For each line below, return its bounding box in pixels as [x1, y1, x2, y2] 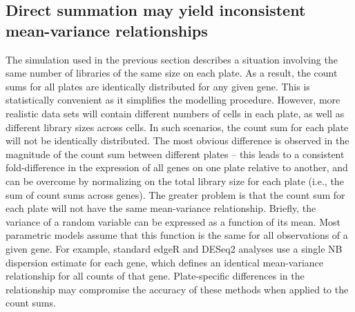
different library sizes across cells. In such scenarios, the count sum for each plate [6, 119, 349, 134]
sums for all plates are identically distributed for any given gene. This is [6, 79, 310, 93]
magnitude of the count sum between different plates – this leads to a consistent [6, 146, 345, 161]
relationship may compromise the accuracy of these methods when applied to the [6, 282, 349, 296]
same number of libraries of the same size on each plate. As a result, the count [6, 66, 338, 80]
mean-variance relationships [6, 19, 208, 41]
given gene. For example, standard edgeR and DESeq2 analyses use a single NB [6, 241, 343, 255]
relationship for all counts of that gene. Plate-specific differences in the [6, 269, 305, 283]
